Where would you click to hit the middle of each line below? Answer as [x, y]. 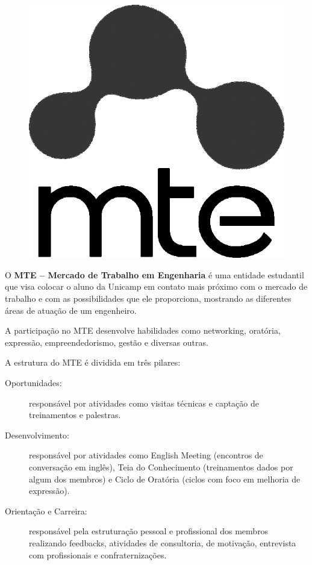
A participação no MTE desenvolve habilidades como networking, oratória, [143, 330]
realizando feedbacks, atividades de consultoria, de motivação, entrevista [163, 542]
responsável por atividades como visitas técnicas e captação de [144, 403]
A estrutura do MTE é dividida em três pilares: [93, 362]
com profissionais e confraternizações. [98, 554]
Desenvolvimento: [37, 435]
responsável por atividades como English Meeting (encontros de [146, 455]
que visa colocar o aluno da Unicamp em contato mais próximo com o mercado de [156, 286]
